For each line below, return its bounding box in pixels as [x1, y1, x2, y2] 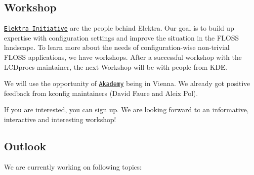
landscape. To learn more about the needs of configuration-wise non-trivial [4, 42, 230, 52]
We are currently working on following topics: [4, 161, 142, 172]
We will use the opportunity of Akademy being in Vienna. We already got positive [4, 78, 250, 88]
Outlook [4, 138, 46, 154]
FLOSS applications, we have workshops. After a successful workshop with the [4, 52, 242, 62]
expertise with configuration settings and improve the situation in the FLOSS [4, 32, 239, 43]
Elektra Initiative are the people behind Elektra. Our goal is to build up [4, 23, 234, 33]
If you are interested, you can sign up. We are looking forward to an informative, [4, 104, 249, 115]
